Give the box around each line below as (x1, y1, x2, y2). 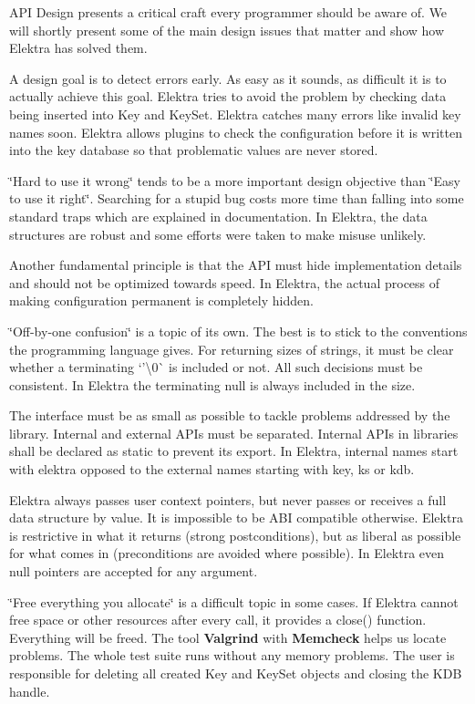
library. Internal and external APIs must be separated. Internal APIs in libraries (9, 423, 459, 442)
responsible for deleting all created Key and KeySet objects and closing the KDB (9, 664, 462, 682)
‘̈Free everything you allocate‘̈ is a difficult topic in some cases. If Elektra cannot (9, 592, 459, 611)
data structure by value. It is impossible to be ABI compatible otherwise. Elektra (9, 508, 463, 527)
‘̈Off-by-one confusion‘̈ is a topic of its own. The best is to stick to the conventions (9, 321, 468, 340)
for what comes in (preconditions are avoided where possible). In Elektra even (9, 544, 445, 563)
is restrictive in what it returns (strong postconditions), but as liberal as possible (9, 525, 461, 544)
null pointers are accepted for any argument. (9, 562, 258, 581)
